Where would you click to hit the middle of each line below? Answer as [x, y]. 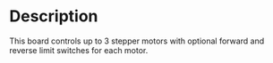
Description [54, 16]
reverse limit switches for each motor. [79, 50]
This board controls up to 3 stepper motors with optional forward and [137, 41]
